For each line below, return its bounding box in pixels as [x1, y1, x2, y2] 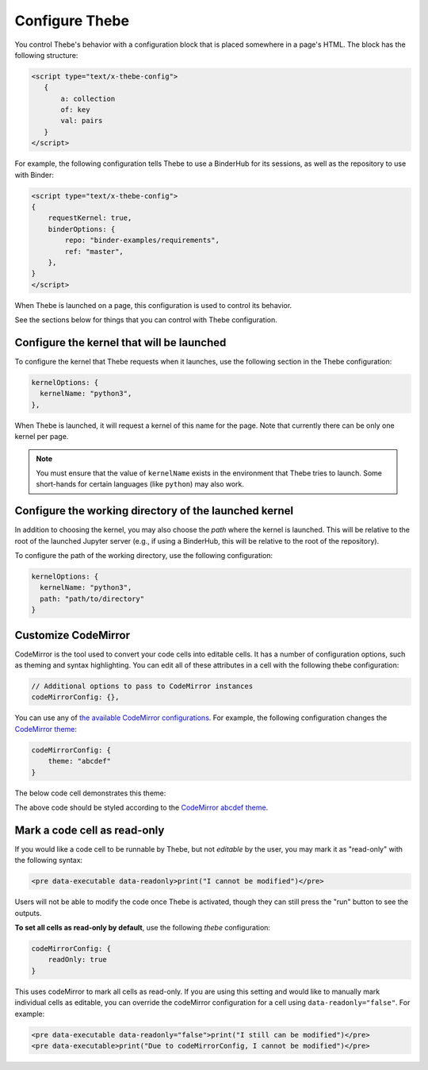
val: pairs [60, 116, 103, 125]
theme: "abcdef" [48, 756, 111, 766]
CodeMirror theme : [14, 724, 78, 733]
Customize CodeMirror [14, 628, 131, 642]
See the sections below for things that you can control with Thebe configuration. [14, 315, 277, 325]
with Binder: [14, 170, 55, 179]
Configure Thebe [14, 12, 130, 29]
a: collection [60, 94, 116, 103]
